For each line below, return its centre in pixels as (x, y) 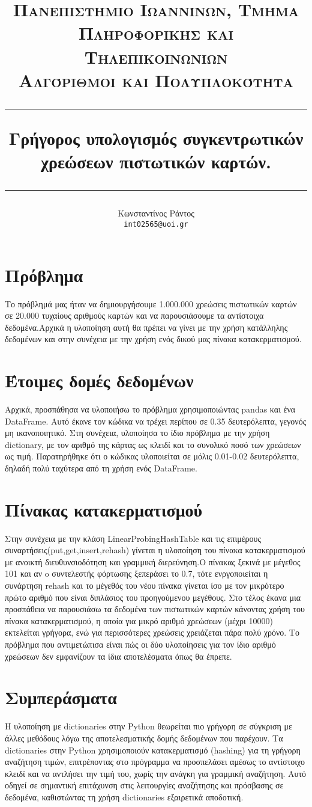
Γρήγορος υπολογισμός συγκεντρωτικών (156, 137)
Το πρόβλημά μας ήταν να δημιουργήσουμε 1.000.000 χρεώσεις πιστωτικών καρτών (151, 303)
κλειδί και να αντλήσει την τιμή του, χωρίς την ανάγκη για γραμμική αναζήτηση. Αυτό (156, 773)
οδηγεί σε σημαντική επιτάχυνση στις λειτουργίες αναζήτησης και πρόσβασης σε (144, 785)
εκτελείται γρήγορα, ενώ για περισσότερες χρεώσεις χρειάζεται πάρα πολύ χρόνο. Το (152, 632)
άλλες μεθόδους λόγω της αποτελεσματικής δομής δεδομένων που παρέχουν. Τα (144, 738)
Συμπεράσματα (61, 697)
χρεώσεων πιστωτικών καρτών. (156, 161)
